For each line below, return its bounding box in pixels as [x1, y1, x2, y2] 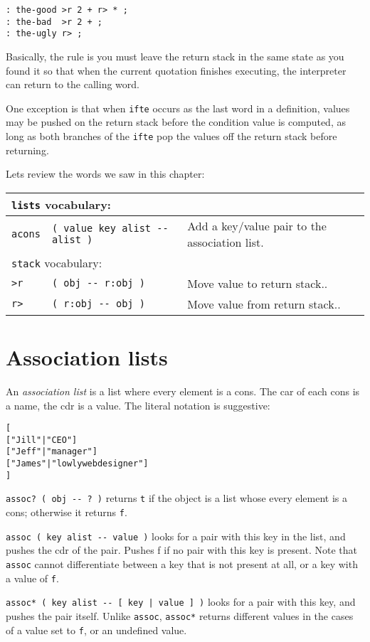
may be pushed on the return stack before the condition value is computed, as [6, 114, 346, 129]
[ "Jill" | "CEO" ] [6, 434, 78, 445]
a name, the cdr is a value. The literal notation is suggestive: [6, 397, 270, 412]
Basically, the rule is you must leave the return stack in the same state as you [6, 48, 344, 63]
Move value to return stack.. [187, 274, 328, 291]
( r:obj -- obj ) [51, 298, 145, 310]
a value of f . [6, 570, 59, 585]
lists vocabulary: [11, 196, 111, 213]
